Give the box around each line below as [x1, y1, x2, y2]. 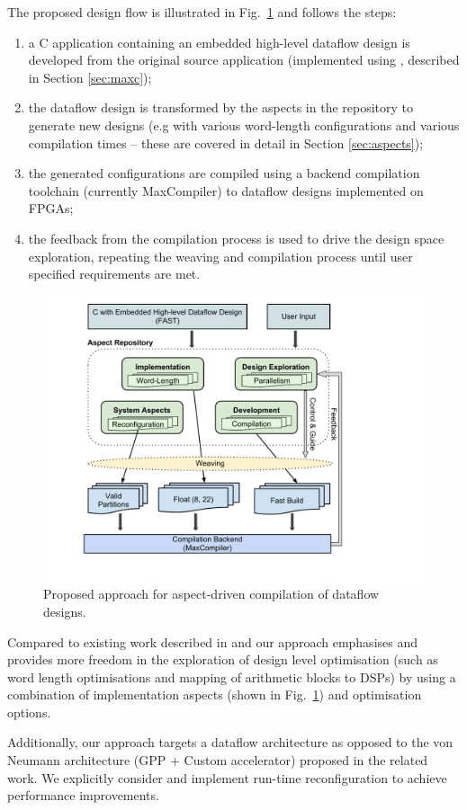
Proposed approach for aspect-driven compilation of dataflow [43, 584, 380, 603]
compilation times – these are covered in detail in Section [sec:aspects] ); [28, 133, 424, 152]
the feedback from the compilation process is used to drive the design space [28, 228, 445, 247]
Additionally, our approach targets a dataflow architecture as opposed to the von [7, 733, 454, 752]
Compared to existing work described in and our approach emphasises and [7, 632, 418, 651]
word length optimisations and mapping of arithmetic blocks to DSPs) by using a [7, 667, 456, 686]
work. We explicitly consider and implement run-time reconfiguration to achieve [7, 768, 447, 787]
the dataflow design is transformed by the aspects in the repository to [28, 98, 414, 117]
